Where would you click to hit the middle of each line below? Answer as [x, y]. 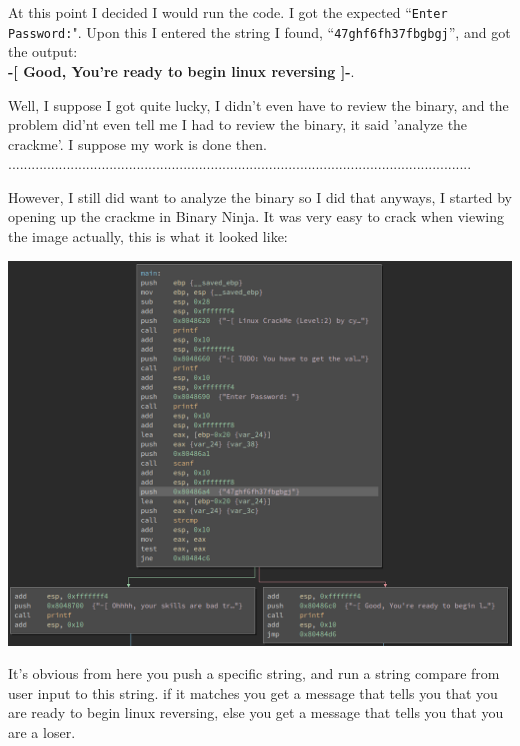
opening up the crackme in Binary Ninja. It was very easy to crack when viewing [256, 216]
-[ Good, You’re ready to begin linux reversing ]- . [181, 70]
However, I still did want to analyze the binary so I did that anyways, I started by [260, 196]
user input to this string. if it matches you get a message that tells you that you [253, 692]
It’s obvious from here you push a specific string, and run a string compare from [254, 673]
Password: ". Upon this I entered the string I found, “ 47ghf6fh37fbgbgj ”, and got [259, 31]
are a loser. [42, 731]
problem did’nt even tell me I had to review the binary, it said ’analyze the [238, 124]
